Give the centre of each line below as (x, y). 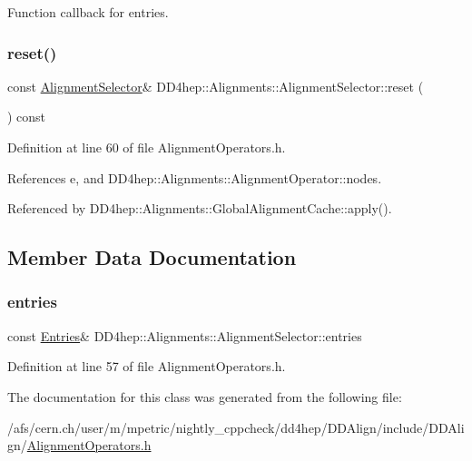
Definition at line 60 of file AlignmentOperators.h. (147, 147)
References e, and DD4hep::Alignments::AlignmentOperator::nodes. (195, 177)
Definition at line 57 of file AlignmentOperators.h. (147, 366)
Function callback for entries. (88, 12)
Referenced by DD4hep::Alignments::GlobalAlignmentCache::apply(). (200, 208)
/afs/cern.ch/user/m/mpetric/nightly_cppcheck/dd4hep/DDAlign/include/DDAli (236, 427)
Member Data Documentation (152, 257)
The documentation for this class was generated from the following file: (205, 396)
